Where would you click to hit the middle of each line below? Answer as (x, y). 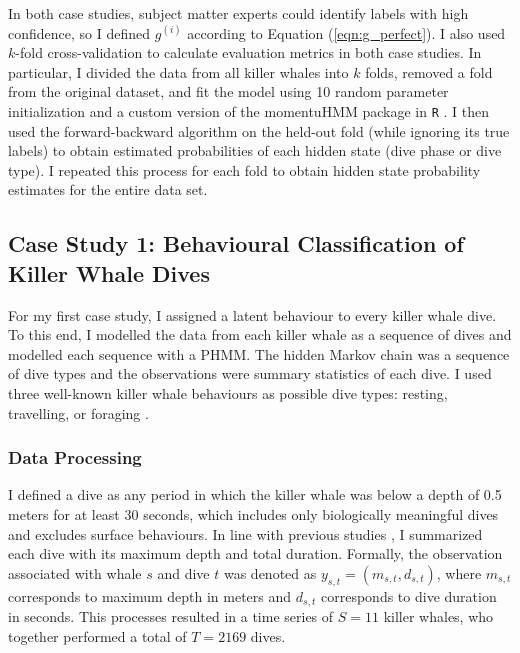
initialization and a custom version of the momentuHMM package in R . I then (249, 110)
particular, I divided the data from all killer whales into (178, 71)
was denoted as (270, 572)
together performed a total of (97, 635)
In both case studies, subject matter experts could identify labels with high (238, 13)
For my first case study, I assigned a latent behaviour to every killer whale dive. (252, 314)
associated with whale (75, 572)
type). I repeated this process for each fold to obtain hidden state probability (244, 169)
